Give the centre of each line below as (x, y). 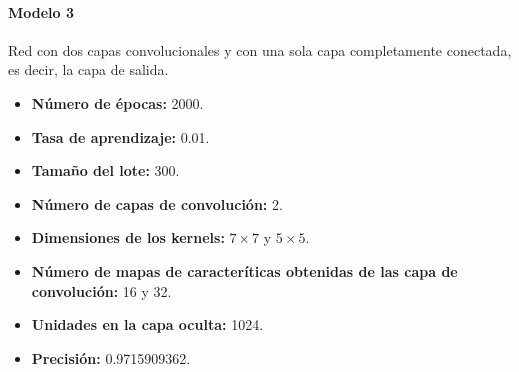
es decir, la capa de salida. (88, 69)
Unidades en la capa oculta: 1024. (147, 324)
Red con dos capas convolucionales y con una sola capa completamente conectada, (260, 49)
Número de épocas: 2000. (117, 102)
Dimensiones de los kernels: (128, 237)
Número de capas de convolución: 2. (157, 203)
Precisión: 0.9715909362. (111, 357)
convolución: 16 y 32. (101, 290)
